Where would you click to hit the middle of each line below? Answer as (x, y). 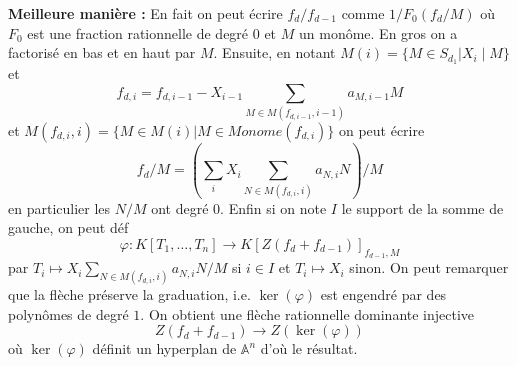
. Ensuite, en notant (274, 52)
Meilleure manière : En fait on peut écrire (145, 13)
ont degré (180, 207)
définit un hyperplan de (164, 348)
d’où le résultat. (309, 348)
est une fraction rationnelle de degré (138, 32)
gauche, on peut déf (68, 227)
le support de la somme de (422, 207)
